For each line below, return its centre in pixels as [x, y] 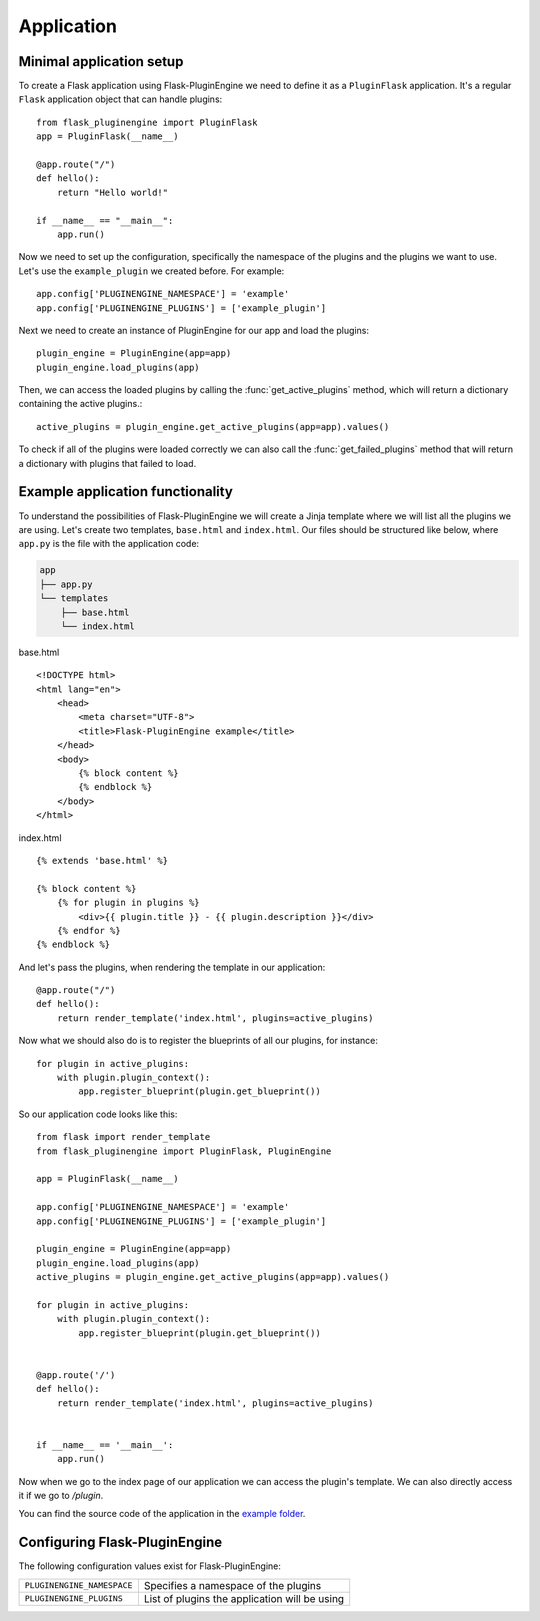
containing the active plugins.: [80, 404]
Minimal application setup [101, 61]
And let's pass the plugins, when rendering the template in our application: [172, 967]
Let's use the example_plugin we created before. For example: [151, 271]
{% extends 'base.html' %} [102, 860]
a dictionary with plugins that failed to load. [107, 463]
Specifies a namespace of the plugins [232, 1585]
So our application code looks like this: [98, 1114]
